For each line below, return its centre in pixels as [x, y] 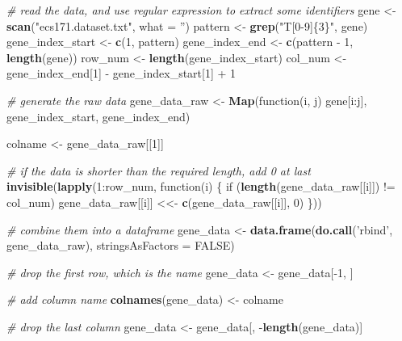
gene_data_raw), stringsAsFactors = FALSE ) [121, 245]
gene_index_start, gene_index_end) [98, 116]
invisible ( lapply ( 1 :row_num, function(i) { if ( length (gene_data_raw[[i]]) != [201, 186]
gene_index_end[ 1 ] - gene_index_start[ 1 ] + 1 [121, 73]
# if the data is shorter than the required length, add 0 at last [159, 170]
